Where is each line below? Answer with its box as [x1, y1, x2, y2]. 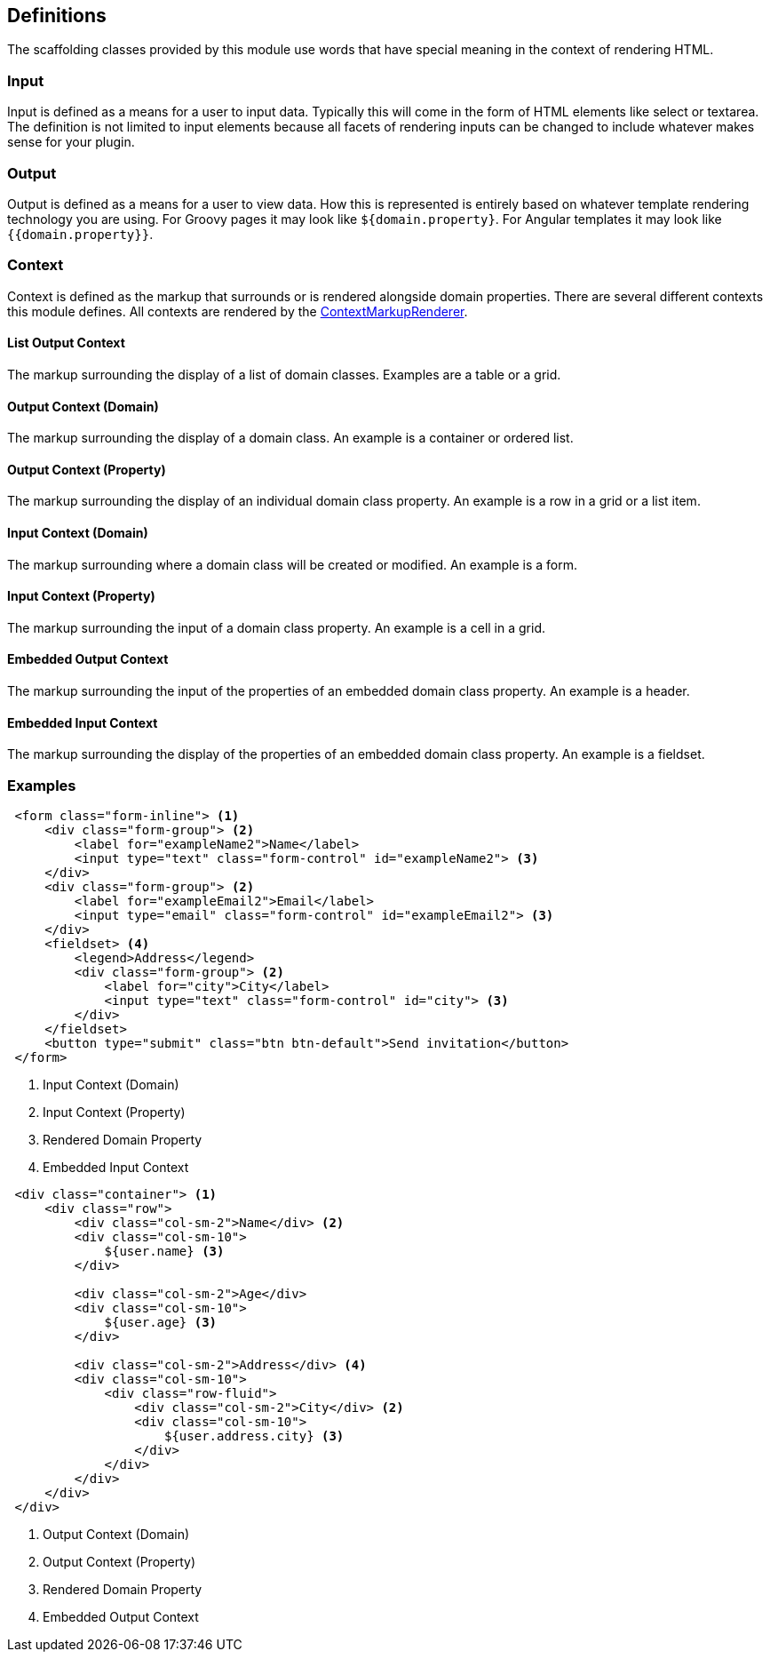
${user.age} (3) [104, 1314, 218, 1329]
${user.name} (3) [104, 1243, 225, 1258]
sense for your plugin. [7, 134, 135, 150]
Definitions [7, 4, 107, 27]
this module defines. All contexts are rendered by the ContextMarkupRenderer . [7, 303, 468, 319]
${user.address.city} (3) [164, 1428, 345, 1443]
